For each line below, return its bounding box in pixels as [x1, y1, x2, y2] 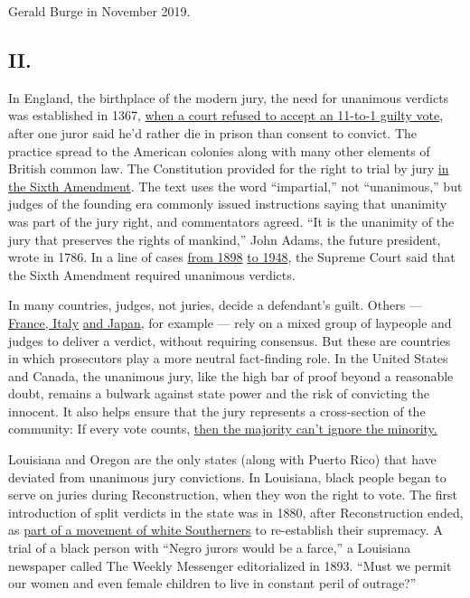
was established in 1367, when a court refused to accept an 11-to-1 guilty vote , [8, 106, 444, 125]
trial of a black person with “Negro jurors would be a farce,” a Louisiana [8, 538, 411, 557]
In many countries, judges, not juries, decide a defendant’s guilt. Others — [8, 295, 422, 314]
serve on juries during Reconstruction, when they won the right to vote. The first [8, 485, 457, 504]
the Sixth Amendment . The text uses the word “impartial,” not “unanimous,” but [8, 176, 463, 195]
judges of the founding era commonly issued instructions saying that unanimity [8, 194, 447, 213]
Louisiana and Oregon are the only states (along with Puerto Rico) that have [8, 450, 437, 469]
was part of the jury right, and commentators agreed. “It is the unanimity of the [8, 211, 455, 230]
